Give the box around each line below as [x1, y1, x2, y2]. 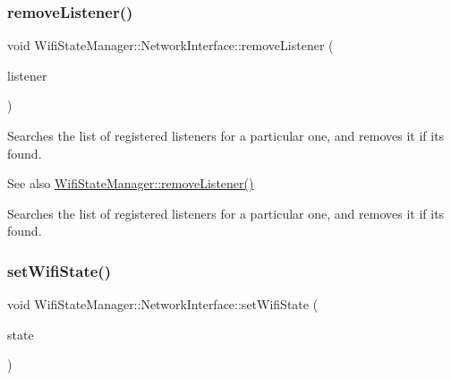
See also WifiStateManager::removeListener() [7, 174, 254, 193]
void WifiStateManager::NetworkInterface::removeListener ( [7, 36, 334, 55]
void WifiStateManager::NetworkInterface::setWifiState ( [7, 295, 319, 314]
